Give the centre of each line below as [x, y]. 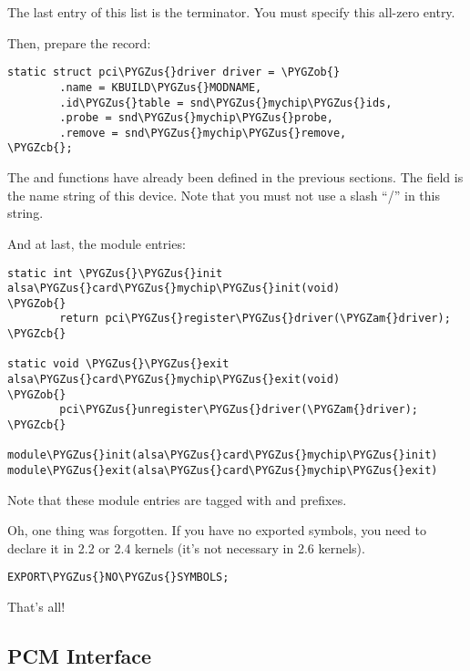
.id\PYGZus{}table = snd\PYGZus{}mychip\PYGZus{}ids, [226, 103]
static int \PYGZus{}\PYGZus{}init [115, 273]
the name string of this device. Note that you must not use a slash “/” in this [224, 195]
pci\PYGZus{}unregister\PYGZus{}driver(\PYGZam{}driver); [239, 410]
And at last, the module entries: [97, 243]
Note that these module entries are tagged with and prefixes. [177, 499]
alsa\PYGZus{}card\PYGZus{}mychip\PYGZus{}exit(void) [174, 380]
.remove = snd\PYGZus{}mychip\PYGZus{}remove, [203, 133]
